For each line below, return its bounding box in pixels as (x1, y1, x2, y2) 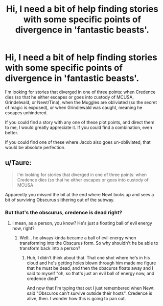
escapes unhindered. (5, 109, 48, 116)
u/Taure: (5, 158, 32, 167)
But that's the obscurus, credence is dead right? (5, 209, 122, 216)
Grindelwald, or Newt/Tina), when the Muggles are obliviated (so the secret (5, 99, 157, 105)
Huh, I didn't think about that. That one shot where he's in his (26, 255, 150, 261)
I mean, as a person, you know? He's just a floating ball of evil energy (12, 220, 153, 226)
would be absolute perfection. (5, 144, 66, 150)
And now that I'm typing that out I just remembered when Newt (26, 285, 154, 291)
